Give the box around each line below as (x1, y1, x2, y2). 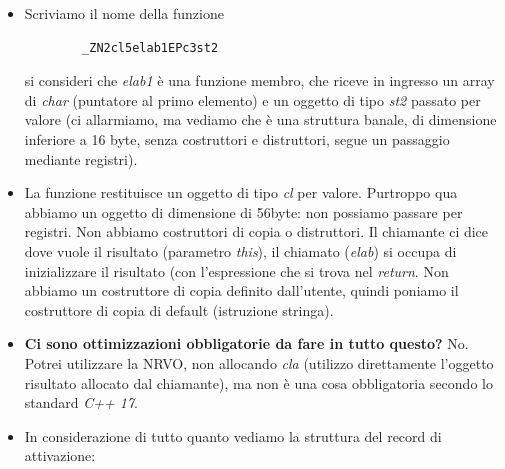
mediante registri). (24, 148, 138, 169)
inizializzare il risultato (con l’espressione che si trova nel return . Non (24, 260, 449, 281)
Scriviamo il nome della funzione (24, 3, 224, 23)
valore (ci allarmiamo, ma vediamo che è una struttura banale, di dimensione (24, 109, 497, 130)
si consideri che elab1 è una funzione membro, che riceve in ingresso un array (24, 70, 495, 91)
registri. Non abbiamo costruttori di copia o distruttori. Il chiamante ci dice (24, 221, 489, 242)
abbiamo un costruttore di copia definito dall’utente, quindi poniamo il (24, 280, 459, 301)
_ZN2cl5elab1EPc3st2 (82, 40, 219, 55)
